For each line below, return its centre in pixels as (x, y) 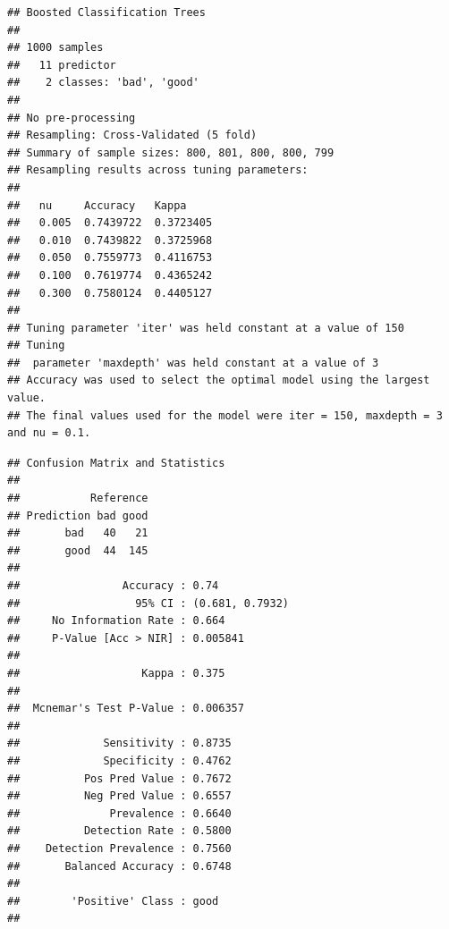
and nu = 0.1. (49, 433)
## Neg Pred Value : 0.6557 (119, 796)
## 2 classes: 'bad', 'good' (103, 83)
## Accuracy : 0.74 (113, 586)
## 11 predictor (62, 65)
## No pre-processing (72, 118)
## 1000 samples (55, 48)
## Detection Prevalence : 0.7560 (119, 848)
